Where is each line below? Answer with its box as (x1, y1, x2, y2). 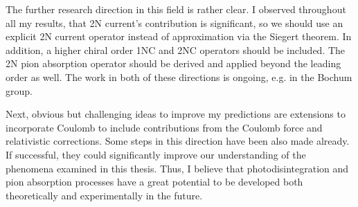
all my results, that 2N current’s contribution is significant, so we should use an (6, 15, 343, 30)
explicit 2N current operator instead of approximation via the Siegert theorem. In (6, 29, 352, 44)
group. (6, 83, 33, 98)
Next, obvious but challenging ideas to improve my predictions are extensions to (6, 107, 346, 121)
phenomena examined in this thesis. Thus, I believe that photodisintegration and (6, 161, 349, 175)
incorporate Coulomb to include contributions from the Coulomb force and (6, 120, 323, 134)
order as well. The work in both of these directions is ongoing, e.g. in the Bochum (6, 69, 352, 84)
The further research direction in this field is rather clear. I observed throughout (6, 2, 346, 16)
